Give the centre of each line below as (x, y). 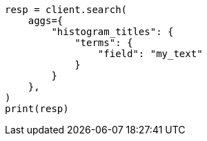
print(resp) (37, 109)
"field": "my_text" (150, 54)
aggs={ (46, 21)
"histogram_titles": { (112, 32)
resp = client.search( (66, 10)
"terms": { (104, 43)
